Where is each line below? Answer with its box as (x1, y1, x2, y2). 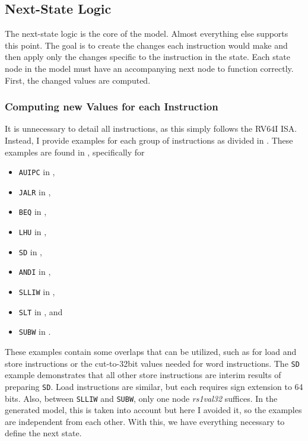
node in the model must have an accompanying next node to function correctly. (5, 62, 294, 74)
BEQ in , (18, 205, 47, 218)
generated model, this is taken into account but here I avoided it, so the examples (5, 404, 302, 416)
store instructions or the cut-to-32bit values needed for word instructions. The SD (5, 357, 300, 369)
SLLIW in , (18, 285, 55, 298)
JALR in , (18, 185, 51, 198)
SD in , (18, 245, 43, 258)
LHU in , (18, 226, 47, 238)
